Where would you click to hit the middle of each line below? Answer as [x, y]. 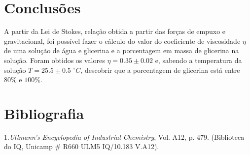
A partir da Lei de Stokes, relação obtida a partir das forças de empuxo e [115, 31]
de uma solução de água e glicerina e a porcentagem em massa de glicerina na [122, 50]
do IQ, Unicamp [28, 146]
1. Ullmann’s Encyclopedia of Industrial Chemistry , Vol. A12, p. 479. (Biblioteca [124, 137]
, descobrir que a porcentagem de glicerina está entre [160, 70]
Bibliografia [44, 113]
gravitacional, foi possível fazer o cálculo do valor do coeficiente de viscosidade [122, 41]
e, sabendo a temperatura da [198, 60]
